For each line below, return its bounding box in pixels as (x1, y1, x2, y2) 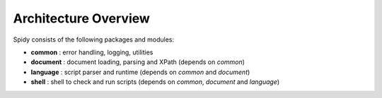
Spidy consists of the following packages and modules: (13, 35, 175, 44)
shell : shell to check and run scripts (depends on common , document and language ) (30, 78, 280, 86)
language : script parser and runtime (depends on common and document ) (30, 68, 250, 76)
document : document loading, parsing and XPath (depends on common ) (30, 58, 245, 66)
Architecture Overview (13, 11, 150, 26)
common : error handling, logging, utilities (30, 48, 154, 56)
